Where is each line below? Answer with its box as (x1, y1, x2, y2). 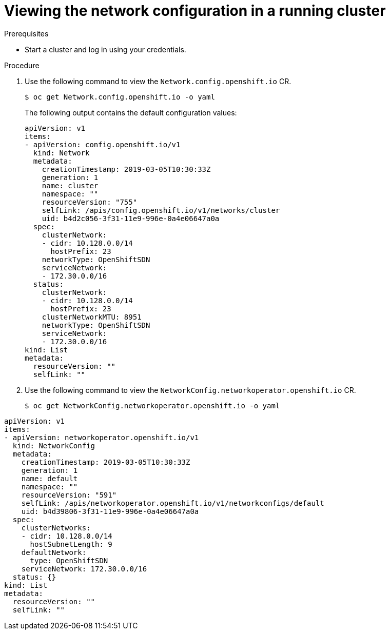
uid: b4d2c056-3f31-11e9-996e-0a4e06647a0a (42, 214, 220, 223)
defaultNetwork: (21, 548, 87, 557)
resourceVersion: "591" (21, 490, 117, 499)
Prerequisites (4, 29, 49, 38)
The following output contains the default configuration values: (25, 108, 237, 117)
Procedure (4, 61, 40, 70)
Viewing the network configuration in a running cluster (4, 2, 386, 19)
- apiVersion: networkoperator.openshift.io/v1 (4, 433, 199, 442)
